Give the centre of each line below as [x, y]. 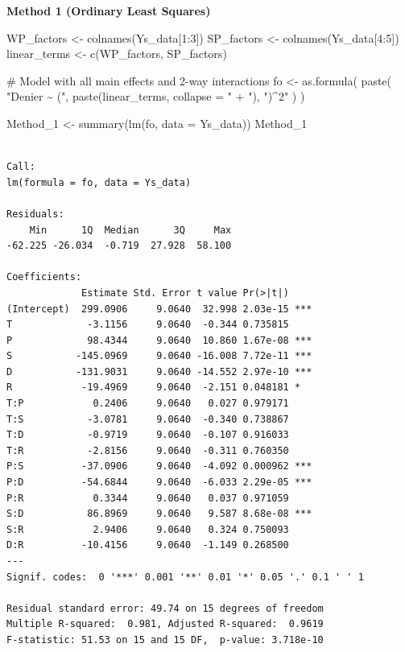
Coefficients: [44, 277]
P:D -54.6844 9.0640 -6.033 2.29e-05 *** [159, 483]
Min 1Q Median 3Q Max [130, 230]
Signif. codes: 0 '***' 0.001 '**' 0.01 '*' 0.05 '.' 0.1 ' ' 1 [185, 577]
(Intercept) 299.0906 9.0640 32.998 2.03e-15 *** [159, 309]
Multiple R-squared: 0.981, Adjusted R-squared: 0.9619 [165, 624]
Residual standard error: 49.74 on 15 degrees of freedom [165, 608]
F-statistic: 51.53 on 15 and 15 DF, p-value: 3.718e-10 [165, 640]
